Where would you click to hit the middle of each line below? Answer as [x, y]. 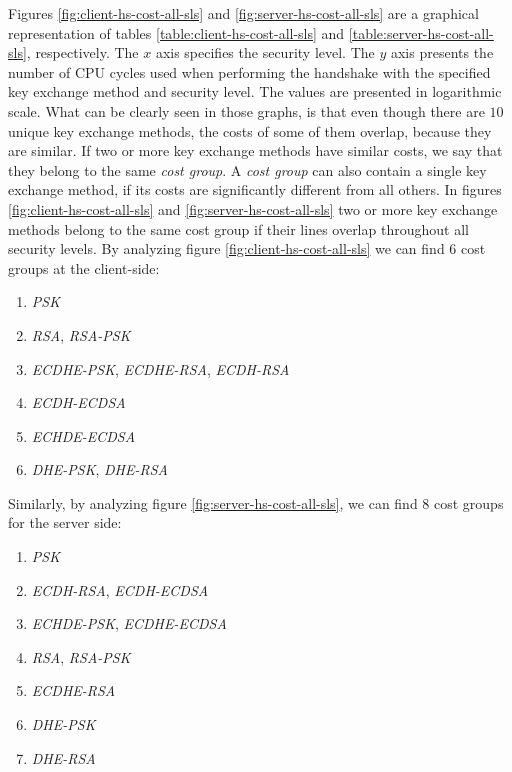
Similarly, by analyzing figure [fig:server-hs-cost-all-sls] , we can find [213, 502]
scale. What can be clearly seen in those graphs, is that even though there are [246, 110]
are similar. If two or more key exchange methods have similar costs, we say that [255, 150]
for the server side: [65, 522]
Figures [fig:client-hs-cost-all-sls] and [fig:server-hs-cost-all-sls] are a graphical [243, 13]
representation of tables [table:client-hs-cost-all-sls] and [176, 32]
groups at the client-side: [84, 267]
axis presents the [442, 52]
